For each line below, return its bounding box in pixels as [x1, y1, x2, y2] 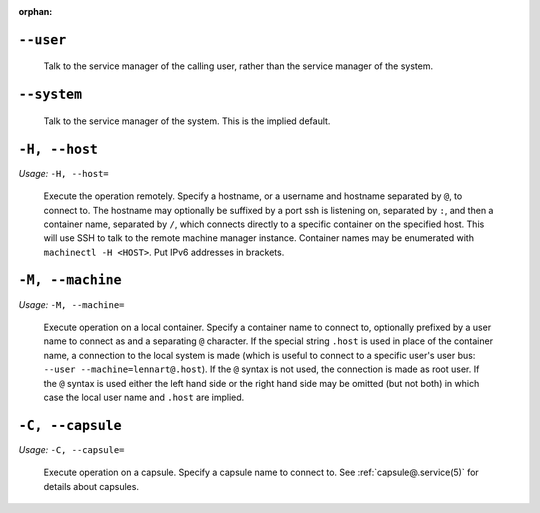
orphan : [18, 6, 53, 17]
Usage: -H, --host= [18, 167, 109, 179]
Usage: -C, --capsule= [18, 443, 125, 455]
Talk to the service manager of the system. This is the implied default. [43, 115, 331, 127]
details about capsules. [43, 480, 140, 492]
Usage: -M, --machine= [18, 298, 125, 310]
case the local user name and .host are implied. [43, 391, 245, 403]
